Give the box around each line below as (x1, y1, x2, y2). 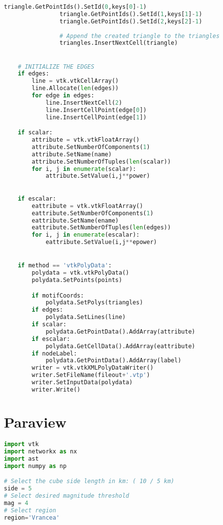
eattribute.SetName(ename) (32, 217, 119, 224)
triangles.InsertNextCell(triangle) (59, 39, 178, 47)
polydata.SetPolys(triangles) (45, 299, 143, 306)
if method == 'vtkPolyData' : (17, 262, 112, 269)
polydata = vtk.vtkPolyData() (32, 269, 129, 277)
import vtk (4, 440, 39, 448)
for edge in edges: (32, 92, 95, 99)
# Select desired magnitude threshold (4, 492, 129, 499)
